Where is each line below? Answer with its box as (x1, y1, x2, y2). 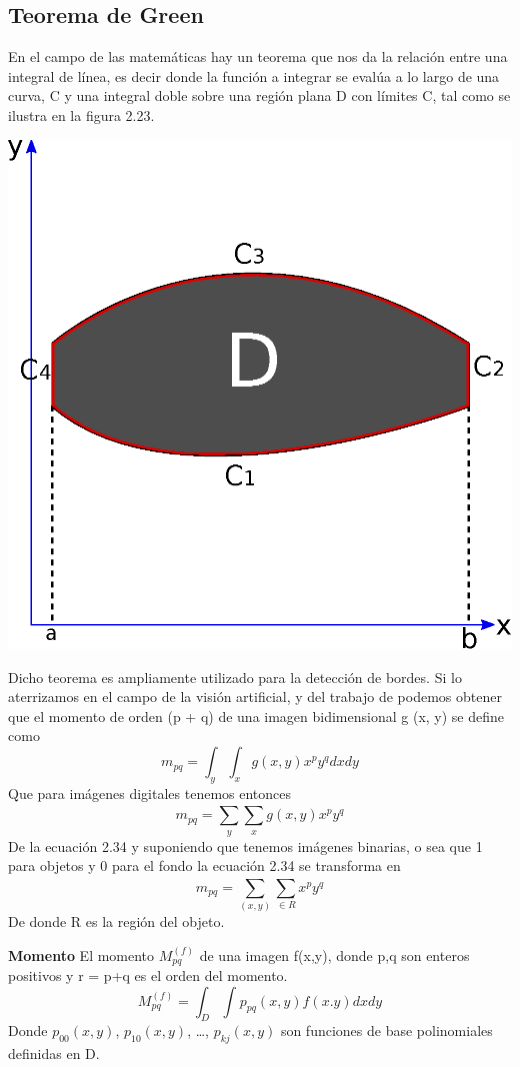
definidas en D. (8, 1043, 100, 1064)
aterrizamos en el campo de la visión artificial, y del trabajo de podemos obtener (8, 686, 502, 707)
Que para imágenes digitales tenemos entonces (8, 782, 292, 803)
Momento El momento (8, 944, 155, 965)
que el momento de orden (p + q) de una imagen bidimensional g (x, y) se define (8, 705, 505, 726)
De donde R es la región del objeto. (8, 910, 225, 931)
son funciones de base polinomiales (280, 1020, 493, 1041)
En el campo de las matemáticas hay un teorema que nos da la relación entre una (8, 46, 508, 67)
